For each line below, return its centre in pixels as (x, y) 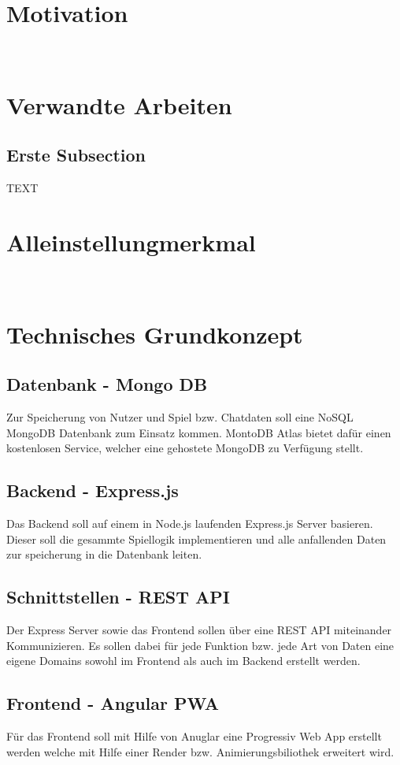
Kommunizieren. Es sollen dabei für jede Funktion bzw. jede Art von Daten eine (200, 645)
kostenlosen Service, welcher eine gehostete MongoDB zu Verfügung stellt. (185, 448)
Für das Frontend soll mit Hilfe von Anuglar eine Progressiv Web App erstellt (194, 736)
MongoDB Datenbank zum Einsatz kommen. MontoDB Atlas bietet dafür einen (199, 432)
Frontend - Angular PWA (113, 703)
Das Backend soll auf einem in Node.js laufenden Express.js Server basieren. (190, 524)
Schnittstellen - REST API (118, 597)
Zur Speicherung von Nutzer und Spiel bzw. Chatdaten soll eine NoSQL (180, 417)
